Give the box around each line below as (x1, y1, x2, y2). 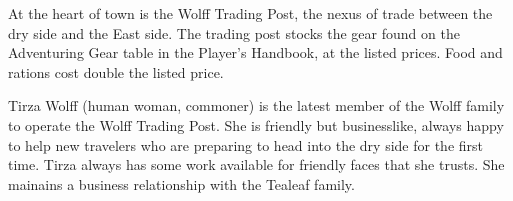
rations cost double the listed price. (8, 61, 224, 82)
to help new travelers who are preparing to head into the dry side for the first (8, 134, 483, 155)
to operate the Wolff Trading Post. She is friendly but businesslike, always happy (8, 114, 504, 135)
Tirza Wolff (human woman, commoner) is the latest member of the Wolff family (8, 95, 505, 116)
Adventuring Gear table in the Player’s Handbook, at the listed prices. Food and (8, 42, 503, 63)
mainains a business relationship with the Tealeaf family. (8, 173, 355, 194)
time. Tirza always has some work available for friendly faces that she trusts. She (8, 154, 505, 175)
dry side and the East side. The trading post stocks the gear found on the (8, 22, 460, 43)
